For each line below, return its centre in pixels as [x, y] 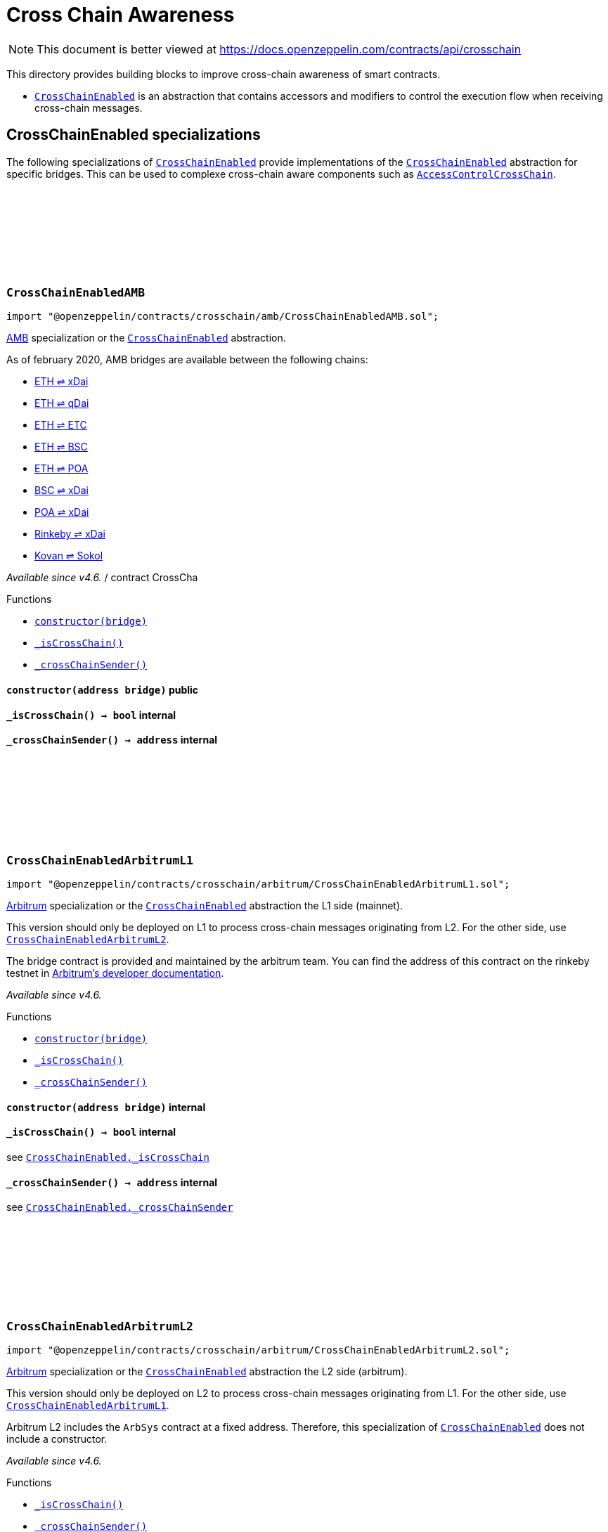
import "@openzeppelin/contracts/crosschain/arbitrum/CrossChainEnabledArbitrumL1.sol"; [258, 884]
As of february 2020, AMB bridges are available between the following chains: [187, 360]
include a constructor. [57, 1439]
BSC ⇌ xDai [62, 491]
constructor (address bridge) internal [106, 1107]
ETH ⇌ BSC [61, 447]
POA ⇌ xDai [62, 512]
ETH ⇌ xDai [62, 382]
